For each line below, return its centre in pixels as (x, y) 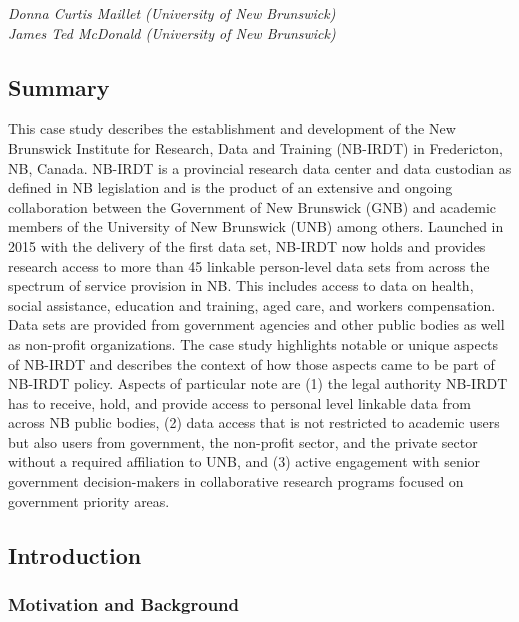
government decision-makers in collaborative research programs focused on (236, 481)
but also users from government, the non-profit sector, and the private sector (243, 441)
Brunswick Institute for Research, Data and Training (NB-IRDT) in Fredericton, (255, 147)
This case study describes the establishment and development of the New (232, 128)
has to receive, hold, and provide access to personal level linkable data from (239, 402)
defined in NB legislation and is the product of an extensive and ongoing (230, 187)
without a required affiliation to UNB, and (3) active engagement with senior (244, 461)
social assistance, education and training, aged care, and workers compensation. (252, 304)
